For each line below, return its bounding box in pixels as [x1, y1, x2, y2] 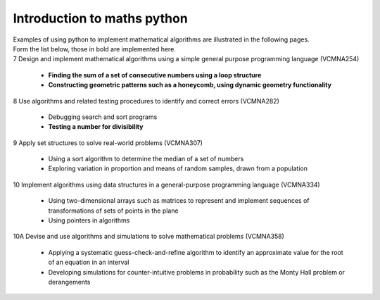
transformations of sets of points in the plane [48, 206, 179, 215]
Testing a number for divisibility [48, 123, 144, 131]
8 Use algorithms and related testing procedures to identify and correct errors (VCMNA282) [13, 96, 279, 105]
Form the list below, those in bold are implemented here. [13, 44, 176, 53]
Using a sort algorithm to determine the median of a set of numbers [48, 155, 244, 163]
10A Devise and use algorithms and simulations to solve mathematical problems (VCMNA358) [13, 232, 285, 241]
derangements [48, 277, 91, 286]
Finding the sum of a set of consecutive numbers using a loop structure [48, 70, 262, 79]
